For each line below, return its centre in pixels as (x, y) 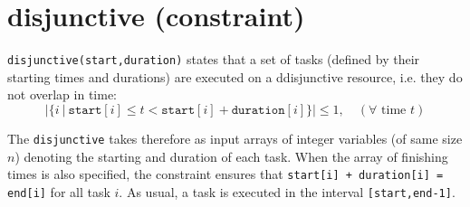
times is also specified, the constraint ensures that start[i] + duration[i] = (225, 174)
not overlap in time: (62, 94)
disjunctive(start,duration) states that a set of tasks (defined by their (214, 59)
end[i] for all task (59, 191)
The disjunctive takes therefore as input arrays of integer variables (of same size (235, 138)
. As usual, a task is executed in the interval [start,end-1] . (287, 191)
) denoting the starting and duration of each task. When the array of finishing (231, 156)
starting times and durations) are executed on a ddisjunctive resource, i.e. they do (235, 76)
